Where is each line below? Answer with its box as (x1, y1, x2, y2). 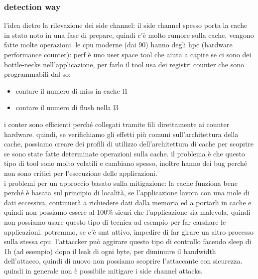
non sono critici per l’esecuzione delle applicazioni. (4, 167, 157, 178)
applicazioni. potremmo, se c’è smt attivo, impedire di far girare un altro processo (4, 226, 254, 237)
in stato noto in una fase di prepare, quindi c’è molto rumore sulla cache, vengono (4, 29, 254, 40)
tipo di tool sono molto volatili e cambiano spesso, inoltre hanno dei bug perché (4, 158, 248, 168)
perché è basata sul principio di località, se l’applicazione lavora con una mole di (4, 187, 250, 198)
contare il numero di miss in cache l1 (15, 85, 128, 96)
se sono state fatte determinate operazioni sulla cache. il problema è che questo (4, 148, 245, 158)
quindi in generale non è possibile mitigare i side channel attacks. (4, 265, 203, 276)
